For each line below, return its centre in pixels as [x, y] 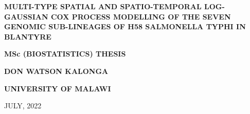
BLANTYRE [28, 36]
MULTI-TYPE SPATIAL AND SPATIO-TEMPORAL [103, 6]
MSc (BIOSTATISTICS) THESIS [65, 54]
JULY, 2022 [23, 106]
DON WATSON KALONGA [56, 71]
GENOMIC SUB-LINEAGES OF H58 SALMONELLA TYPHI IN [125, 26]
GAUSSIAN [26, 16]
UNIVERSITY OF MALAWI [58, 88]
